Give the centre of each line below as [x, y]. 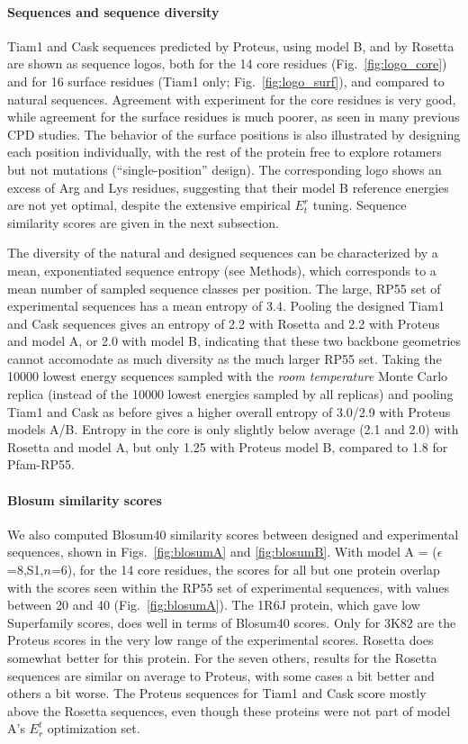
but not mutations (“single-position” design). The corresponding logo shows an [225, 169]
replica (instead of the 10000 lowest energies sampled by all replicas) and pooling [230, 394]
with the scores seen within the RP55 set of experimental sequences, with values [228, 587]
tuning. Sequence [360, 205]
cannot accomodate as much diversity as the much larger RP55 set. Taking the [225, 358]
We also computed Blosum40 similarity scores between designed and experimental [233, 534]
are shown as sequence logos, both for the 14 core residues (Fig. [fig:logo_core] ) [227, 64]
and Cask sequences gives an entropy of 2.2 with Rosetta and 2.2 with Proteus [224, 323]
